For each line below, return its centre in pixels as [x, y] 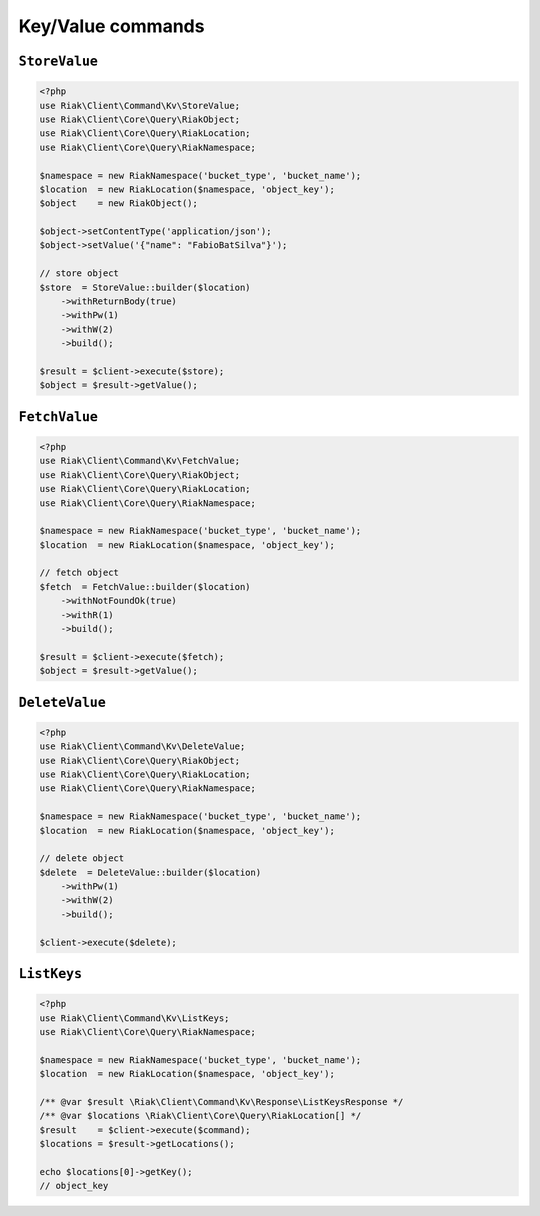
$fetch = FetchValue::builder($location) [145, 586]
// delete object [82, 858]
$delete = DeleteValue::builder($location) [150, 872]
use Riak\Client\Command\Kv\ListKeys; [134, 1018]
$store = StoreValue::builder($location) [145, 287]
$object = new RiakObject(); [119, 203]
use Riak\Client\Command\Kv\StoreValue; [139, 105]
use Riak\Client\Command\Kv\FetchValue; [139, 461]
